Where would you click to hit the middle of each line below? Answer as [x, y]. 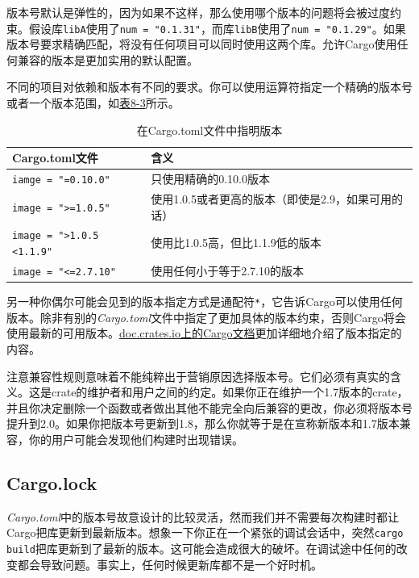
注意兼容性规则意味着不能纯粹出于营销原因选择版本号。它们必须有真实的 [198, 376]
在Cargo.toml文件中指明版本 [209, 130]
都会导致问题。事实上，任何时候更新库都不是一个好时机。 [170, 564]
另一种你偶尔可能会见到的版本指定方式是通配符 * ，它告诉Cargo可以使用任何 [205, 302]
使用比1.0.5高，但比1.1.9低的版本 [236, 243]
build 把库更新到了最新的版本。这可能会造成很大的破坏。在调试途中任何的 [201, 548]
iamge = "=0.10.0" [61, 180]
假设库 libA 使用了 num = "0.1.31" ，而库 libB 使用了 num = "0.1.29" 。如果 [217, 28]
